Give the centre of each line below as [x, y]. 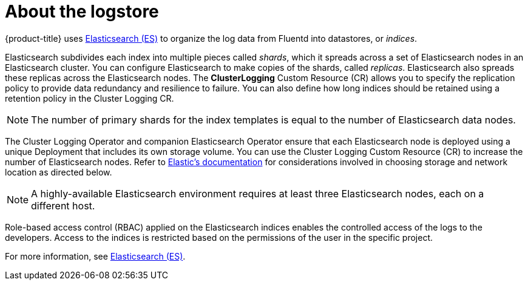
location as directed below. [59, 172]
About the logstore [82, 11]
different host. [63, 205]
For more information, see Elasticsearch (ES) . [95, 256]
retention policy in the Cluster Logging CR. [90, 98]
